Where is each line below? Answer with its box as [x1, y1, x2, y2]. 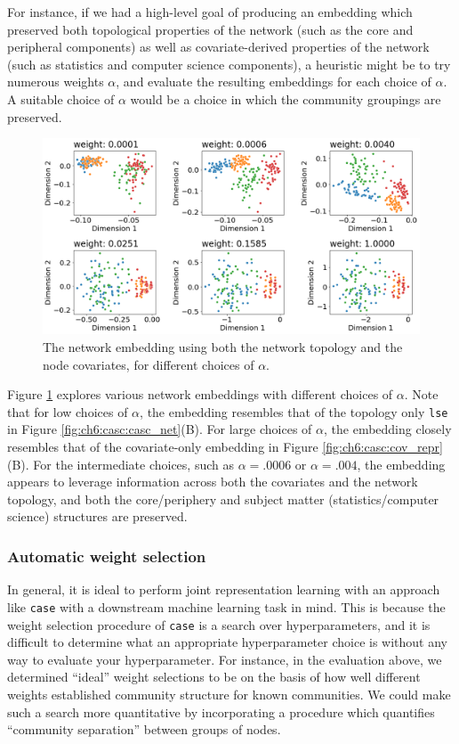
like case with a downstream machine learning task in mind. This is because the [7, 597, 446, 616]
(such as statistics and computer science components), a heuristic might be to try [7, 54, 451, 73]
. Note [404, 385, 439, 404]
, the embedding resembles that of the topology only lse [140, 402, 448, 421]
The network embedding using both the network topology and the [43, 338, 403, 356]
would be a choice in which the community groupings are [130, 89, 441, 108]
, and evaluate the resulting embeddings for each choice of [116, 72, 431, 91]
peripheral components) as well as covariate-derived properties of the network [7, 37, 430, 56]
